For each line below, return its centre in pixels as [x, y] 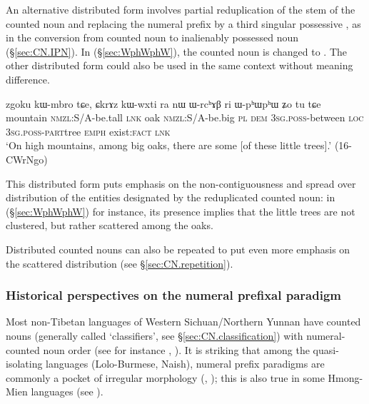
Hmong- [345, 377]
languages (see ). [67, 392]
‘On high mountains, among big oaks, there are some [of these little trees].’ [169, 145]
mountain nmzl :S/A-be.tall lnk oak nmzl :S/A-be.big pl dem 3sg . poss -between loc [185, 117]
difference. [28, 79]
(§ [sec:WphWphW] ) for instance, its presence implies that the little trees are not [181, 211]
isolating [24, 364]
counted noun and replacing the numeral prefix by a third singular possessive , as [183, 23]
